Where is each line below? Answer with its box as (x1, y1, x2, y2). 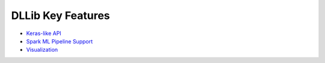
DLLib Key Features (11, 9, 111, 22)
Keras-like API (26, 30, 61, 37)
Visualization (26, 46, 58, 53)
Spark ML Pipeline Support (26, 37, 93, 45)
